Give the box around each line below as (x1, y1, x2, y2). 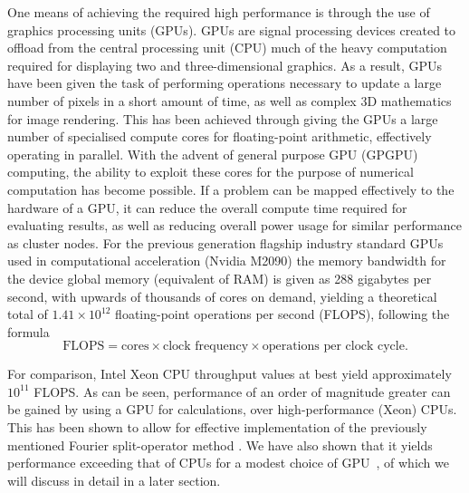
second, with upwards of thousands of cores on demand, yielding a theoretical (7, 286, 437, 305)
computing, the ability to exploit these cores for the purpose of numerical (7, 162, 414, 181)
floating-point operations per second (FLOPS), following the (115, 304, 450, 324)
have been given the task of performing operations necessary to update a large (7, 73, 442, 92)
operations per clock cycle (262, 340, 405, 353)
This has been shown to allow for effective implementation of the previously (7, 418, 427, 437)
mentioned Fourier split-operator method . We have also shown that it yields (7, 435, 433, 454)
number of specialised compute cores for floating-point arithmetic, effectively (7, 127, 432, 146)
